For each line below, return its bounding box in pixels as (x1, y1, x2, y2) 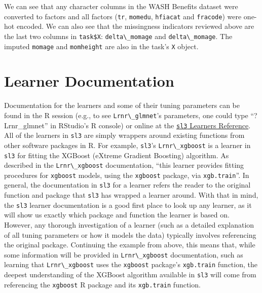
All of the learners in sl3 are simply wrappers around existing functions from (4, 130, 245, 140)
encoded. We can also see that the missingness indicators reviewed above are (16, 21, 254, 31)
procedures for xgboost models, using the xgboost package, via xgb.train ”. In (4, 169, 249, 180)
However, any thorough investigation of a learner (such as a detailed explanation (4, 219, 254, 230)
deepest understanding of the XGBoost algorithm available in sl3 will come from (4, 269, 256, 280)
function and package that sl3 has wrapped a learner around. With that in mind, (4, 190, 258, 200)
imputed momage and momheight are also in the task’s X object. (4, 41, 199, 51)
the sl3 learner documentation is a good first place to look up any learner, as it (4, 199, 252, 210)
